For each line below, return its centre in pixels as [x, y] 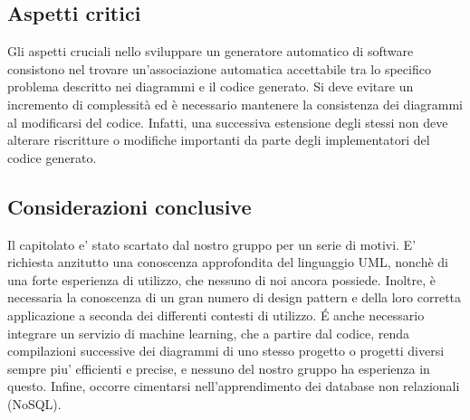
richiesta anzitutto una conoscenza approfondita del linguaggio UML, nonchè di [228, 262]
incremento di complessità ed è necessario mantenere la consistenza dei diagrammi [235, 104]
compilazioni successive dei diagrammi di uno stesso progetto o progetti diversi [226, 351]
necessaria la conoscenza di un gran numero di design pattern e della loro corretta [235, 297]
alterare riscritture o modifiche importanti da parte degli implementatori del [219, 140]
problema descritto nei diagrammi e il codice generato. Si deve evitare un [211, 86]
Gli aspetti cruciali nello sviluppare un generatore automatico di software [211, 51]
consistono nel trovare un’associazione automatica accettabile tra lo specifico [219, 68]
